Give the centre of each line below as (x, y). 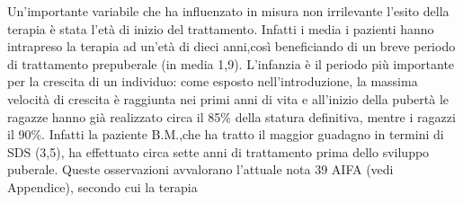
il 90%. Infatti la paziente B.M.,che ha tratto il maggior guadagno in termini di (226, 134)
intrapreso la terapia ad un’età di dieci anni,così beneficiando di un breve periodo (231, 46)
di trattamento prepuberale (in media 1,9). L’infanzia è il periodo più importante (231, 63)
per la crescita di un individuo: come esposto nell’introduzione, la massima (213, 81)
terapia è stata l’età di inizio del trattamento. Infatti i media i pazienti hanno (221, 28)
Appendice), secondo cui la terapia (102, 186)
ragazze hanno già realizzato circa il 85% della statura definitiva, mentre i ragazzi (231, 116)
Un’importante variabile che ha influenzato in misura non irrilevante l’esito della (228, 11)
